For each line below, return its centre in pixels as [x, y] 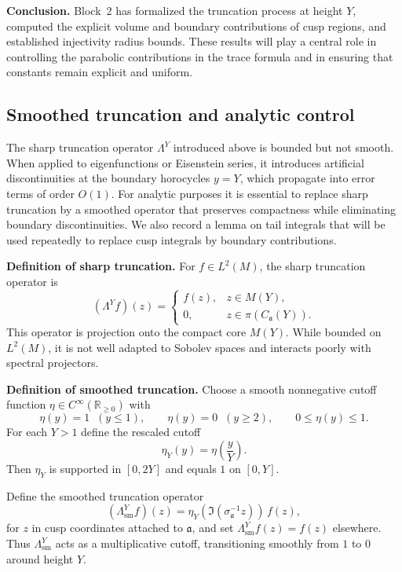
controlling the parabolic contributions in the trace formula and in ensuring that [200, 56]
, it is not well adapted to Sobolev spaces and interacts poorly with [210, 347]
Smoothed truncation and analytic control [181, 114]
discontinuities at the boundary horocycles [108, 178]
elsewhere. [357, 528]
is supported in [85, 469]
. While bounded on [334, 332]
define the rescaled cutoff [141, 432]
